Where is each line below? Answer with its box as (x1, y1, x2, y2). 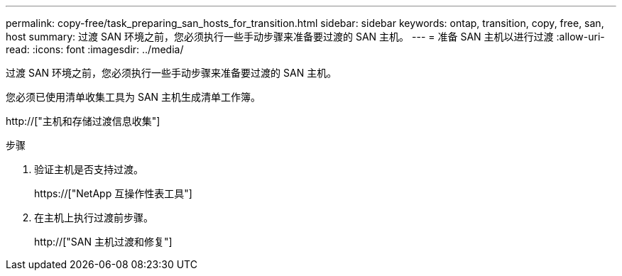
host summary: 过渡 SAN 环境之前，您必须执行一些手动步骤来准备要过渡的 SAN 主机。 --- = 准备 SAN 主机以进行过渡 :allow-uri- (6, 31, 605, 43)
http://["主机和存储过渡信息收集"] (6, 115, 160, 127)
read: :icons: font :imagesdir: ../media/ (6, 43, 184, 55)
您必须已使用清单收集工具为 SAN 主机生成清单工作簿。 (6, 91, 261, 103)
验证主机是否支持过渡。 (34, 163, 143, 175)
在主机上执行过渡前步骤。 (34, 211, 153, 223)
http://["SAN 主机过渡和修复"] (34, 236, 173, 248)
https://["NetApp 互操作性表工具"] (34, 187, 192, 199)
